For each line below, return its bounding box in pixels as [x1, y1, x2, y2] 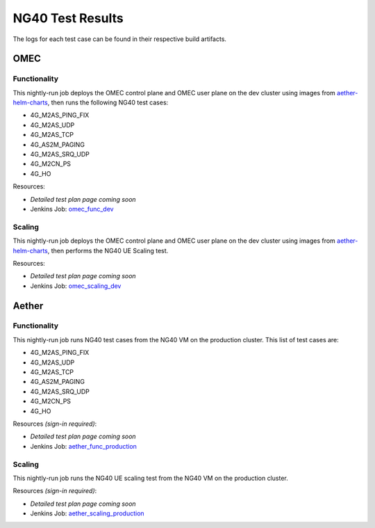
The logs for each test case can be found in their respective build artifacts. [12, 35, 227, 43]
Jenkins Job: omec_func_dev [30, 205, 114, 213]
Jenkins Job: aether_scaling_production [30, 509, 145, 518]
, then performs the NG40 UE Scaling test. [47, 246, 169, 255]
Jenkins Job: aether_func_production [30, 442, 137, 450]
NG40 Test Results [12, 10, 124, 26]
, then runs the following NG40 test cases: [47, 98, 169, 107]
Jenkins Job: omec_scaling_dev [30, 282, 122, 290]
